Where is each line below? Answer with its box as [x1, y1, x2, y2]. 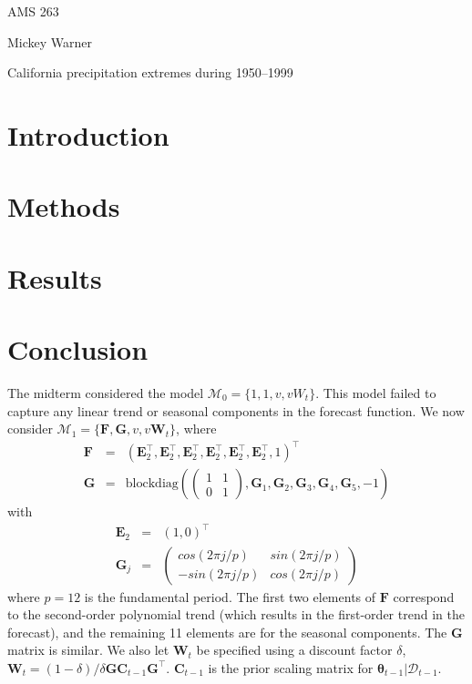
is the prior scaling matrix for [208, 658, 374, 677]
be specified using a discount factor [196, 640, 393, 659]
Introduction [7, 116, 169, 153]
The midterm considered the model [7, 383, 204, 403]
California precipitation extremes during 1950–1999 [7, 63, 293, 82]
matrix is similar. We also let [7, 640, 169, 659]
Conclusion [7, 331, 149, 368]
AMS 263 [7, 2, 59, 20]
